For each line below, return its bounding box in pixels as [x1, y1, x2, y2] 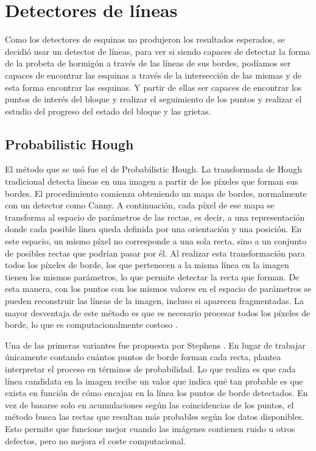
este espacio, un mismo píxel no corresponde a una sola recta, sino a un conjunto [5, 235, 307, 247]
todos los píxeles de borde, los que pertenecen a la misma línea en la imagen [5, 258, 289, 271]
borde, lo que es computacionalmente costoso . [5, 318, 178, 331]
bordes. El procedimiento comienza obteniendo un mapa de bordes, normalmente [5, 186, 307, 199]
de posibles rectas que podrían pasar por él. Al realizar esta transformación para [5, 246, 305, 259]
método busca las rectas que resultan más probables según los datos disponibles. [5, 410, 304, 423]
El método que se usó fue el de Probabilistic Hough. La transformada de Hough [5, 163, 302, 176]
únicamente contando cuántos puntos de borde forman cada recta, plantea [5, 350, 281, 363]
